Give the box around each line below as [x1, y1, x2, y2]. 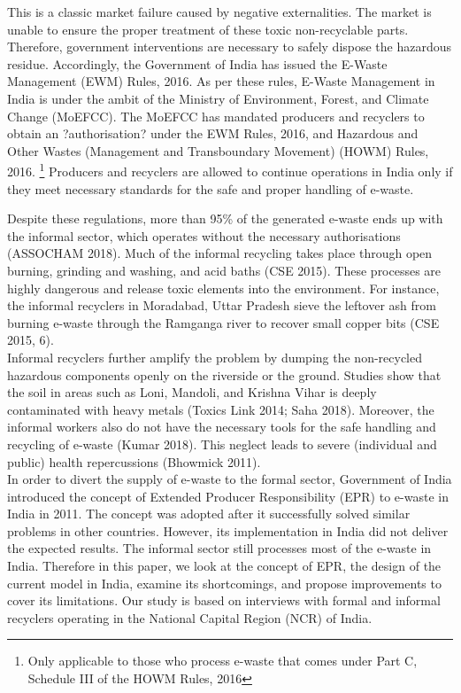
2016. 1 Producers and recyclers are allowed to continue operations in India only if [7, 160, 453, 180]
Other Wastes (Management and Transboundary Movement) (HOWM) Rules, [7, 141, 429, 160]
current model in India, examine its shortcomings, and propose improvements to [7, 573, 442, 592]
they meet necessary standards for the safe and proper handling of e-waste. [7, 179, 414, 198]
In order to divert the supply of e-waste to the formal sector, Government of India [7, 470, 452, 488]
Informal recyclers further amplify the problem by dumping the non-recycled [7, 347, 422, 366]
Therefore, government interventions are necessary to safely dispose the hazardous [7, 37, 452, 56]
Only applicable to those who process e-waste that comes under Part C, [27, 651, 418, 670]
